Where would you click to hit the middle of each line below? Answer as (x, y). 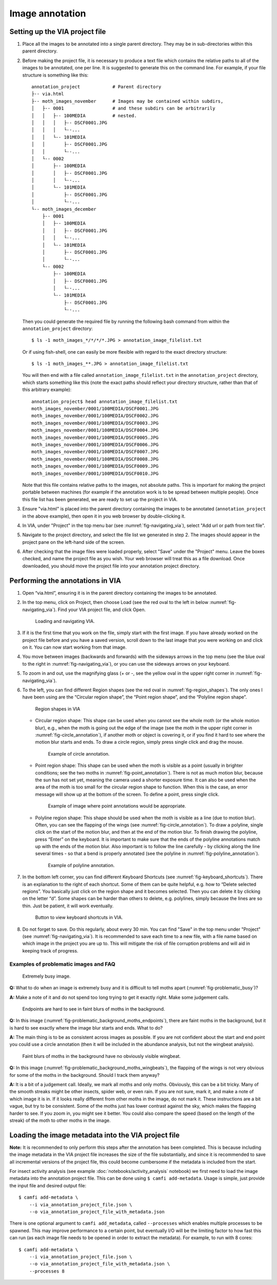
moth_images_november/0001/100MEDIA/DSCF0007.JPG (95, 452)
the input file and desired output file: (48, 1185)
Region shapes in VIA (58, 709)
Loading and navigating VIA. (65, 621)
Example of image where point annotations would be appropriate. (117, 806)
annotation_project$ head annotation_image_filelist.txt (105, 401)
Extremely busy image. (47, 976)
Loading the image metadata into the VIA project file (94, 1135)
